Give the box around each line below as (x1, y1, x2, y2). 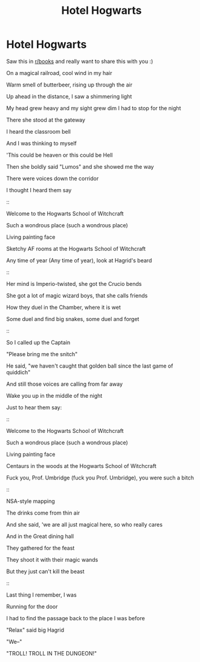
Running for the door (6, 603, 58, 610)
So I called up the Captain (6, 339, 71, 346)
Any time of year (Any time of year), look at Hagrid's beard (6, 256, 152, 264)
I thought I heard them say (6, 186, 72, 193)
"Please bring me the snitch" (6, 350, 78, 357)
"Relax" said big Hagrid (6, 626, 65, 634)
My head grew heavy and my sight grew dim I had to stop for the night (6, 104, 181, 112)
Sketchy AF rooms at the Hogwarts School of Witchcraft (6, 245, 146, 252)
